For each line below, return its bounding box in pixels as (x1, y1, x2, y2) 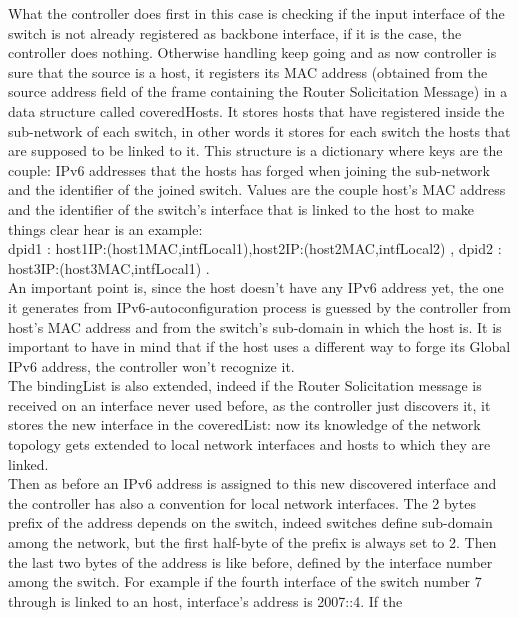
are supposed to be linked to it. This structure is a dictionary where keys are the (8, 140, 503, 161)
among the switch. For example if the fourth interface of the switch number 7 (8, 571, 482, 592)
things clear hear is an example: (8, 218, 203, 239)
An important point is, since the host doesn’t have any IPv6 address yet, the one (8, 277, 504, 298)
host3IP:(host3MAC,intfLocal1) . (8, 257, 210, 278)
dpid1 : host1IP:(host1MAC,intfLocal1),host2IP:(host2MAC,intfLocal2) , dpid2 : (8, 238, 502, 259)
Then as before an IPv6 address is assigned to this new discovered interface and (8, 473, 497, 494)
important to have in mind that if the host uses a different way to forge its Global (8, 336, 511, 357)
